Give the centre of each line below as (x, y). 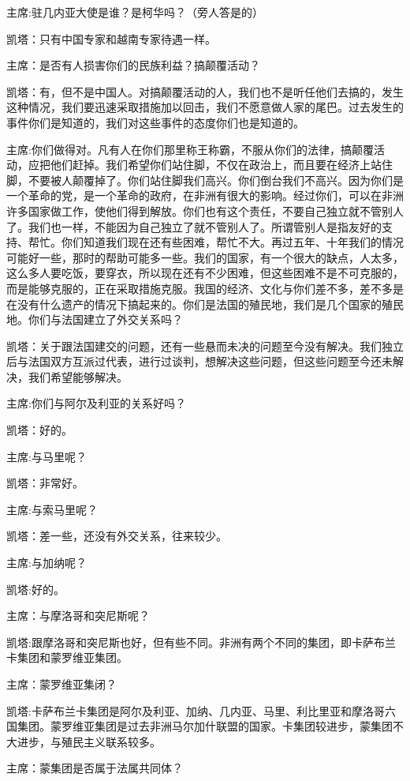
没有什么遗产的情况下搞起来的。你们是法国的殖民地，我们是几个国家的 (199, 304)
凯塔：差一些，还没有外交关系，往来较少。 (117, 536)
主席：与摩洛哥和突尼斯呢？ (78, 616)
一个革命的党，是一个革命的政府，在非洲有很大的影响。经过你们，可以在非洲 (205, 195)
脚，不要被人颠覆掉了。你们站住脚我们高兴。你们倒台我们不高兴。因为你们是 (205, 180)
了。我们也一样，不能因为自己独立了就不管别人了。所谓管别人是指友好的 (194, 226)
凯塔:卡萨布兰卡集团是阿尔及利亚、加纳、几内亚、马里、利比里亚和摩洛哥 (196, 710)
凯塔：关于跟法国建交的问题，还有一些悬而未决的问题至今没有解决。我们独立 (205, 345)
